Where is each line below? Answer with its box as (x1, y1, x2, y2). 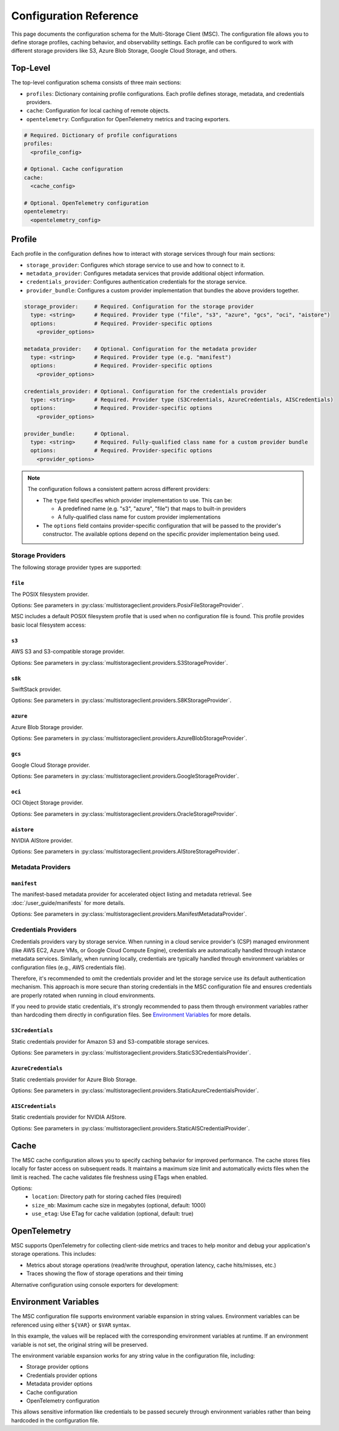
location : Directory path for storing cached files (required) (31, 1193, 182, 1200)
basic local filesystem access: (11, 621, 86, 629)
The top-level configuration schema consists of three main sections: (11, 79, 182, 86)
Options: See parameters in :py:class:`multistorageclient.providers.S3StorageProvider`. (11, 659, 228, 666)
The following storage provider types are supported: (11, 564, 142, 571)
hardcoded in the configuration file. (11, 1416, 99, 1424)
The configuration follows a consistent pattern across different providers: (27, 485, 210, 493)
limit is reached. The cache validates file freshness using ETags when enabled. (11, 1173, 208, 1181)
